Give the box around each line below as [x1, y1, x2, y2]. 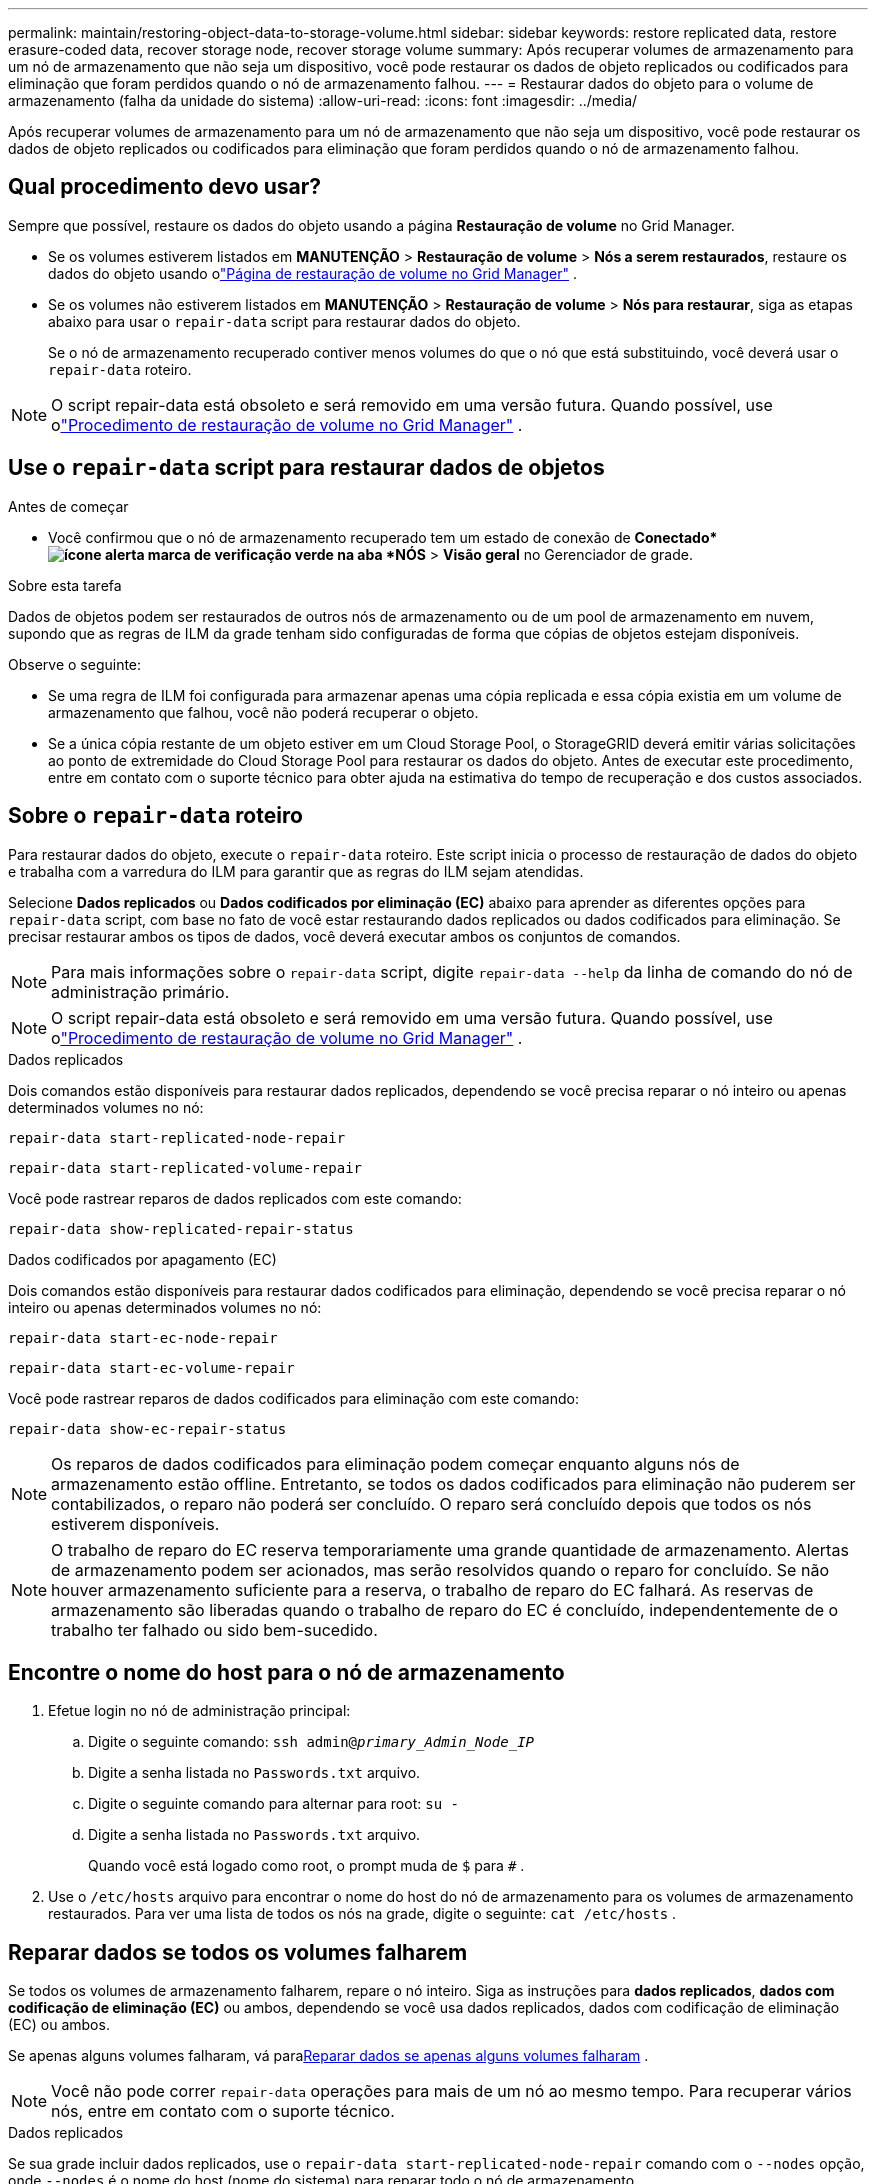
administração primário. [51, 981, 230, 1002]
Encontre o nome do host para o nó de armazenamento [8, 1659, 565, 1685]
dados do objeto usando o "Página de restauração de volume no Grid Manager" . [48, 264, 577, 282]
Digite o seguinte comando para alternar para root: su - [88, 1795, 459, 1813]
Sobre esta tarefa [8, 576, 122, 594]
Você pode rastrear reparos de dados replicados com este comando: [8, 1189, 462, 1207]
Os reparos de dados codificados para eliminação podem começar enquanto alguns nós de [51, 1453, 740, 1474]
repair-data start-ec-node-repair [8, 1329, 278, 1346]
